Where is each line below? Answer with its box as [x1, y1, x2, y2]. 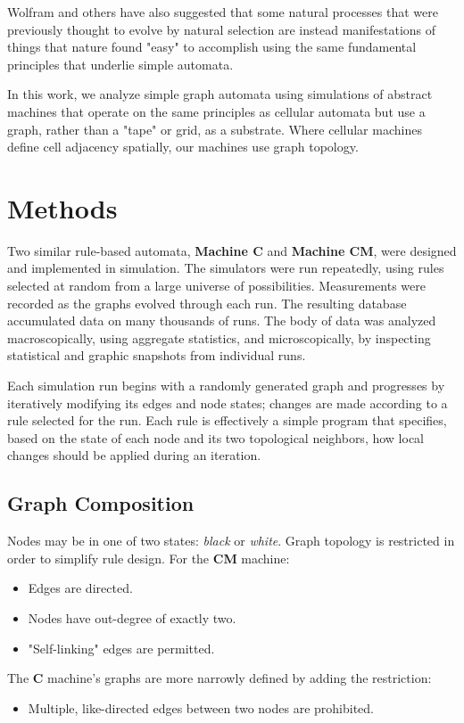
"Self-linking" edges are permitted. [28, 638, 215, 657]
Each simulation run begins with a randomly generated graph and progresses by [7, 376, 445, 395]
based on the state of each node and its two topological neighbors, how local [7, 428, 424, 447]
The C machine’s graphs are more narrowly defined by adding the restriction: [7, 669, 432, 687]
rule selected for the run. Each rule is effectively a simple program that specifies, [7, 411, 447, 430]
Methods [7, 189, 118, 226]
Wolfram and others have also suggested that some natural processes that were [7, 3, 438, 21]
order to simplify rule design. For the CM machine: [7, 548, 290, 567]
